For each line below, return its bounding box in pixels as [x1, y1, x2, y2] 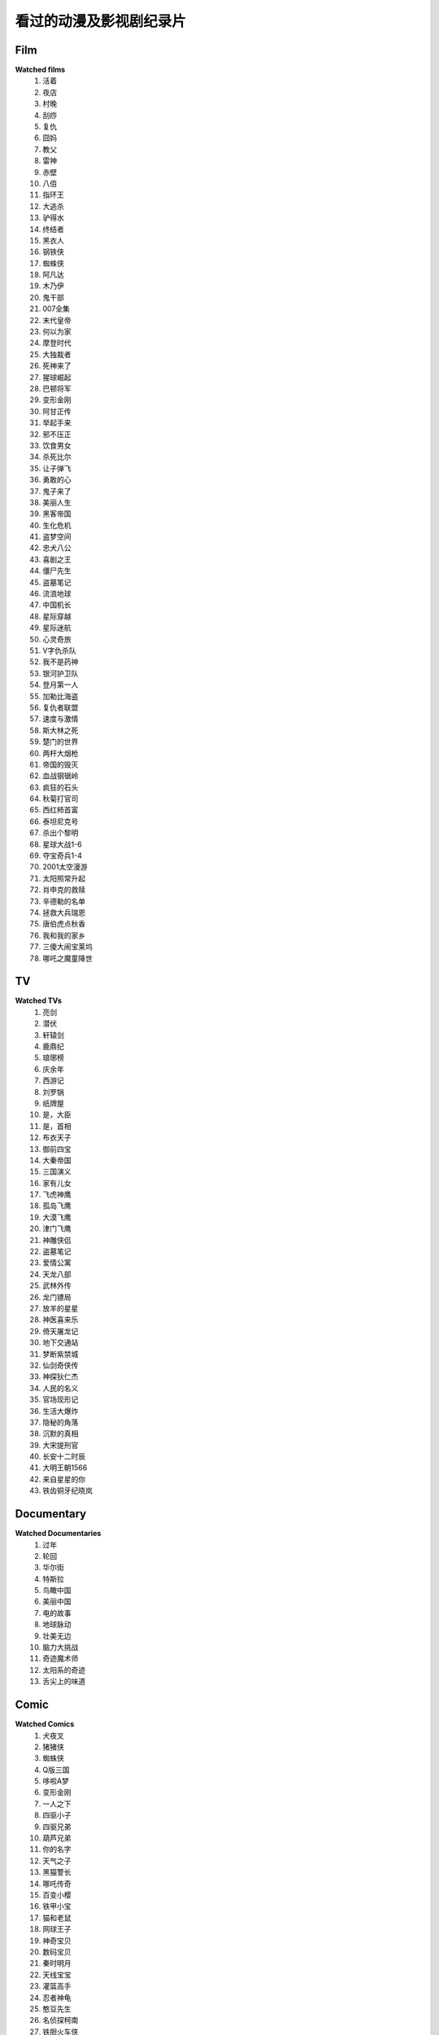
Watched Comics [15, 1719, 75, 1729]
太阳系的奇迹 [42, 1665, 85, 1674]
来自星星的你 [42, 1474, 85, 1484]
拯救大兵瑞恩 [42, 908, 85, 917]
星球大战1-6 [42, 839, 82, 849]
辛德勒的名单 [42, 896, 85, 906]
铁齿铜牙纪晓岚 [42, 1486, 93, 1495]
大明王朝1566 [42, 1463, 88, 1473]
